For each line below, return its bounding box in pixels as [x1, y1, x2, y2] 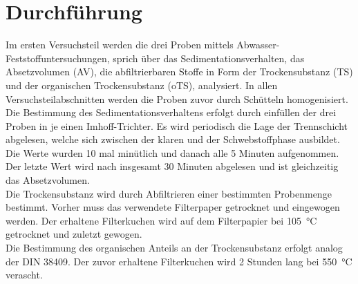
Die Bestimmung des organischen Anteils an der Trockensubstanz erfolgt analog [6, 240, 343, 255]
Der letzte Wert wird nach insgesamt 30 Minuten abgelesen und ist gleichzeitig [6, 159, 339, 173]
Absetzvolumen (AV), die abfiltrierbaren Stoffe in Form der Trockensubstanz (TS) [6, 64, 353, 79]
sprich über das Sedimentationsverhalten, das [113, 50, 305, 65]
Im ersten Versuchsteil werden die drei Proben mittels [6, 37, 234, 52]
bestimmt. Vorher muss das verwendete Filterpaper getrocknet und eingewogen [6, 200, 340, 214]
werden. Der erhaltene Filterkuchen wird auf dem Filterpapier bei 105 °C [6, 213, 317, 227]
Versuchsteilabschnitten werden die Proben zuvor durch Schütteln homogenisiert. [6, 91, 348, 106]
